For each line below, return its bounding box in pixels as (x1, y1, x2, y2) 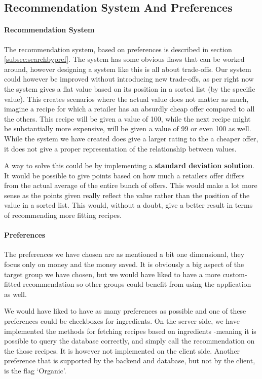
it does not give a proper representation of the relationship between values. (4, 143, 237, 154)
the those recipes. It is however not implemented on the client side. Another (4, 345, 240, 356)
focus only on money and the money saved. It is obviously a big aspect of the (4, 259, 244, 270)
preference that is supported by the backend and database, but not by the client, (4, 355, 255, 366)
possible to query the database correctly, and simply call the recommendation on (4, 335, 255, 346)
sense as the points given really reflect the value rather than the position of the (4, 189, 250, 200)
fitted (4, 279, 21, 289)
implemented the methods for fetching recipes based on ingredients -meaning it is (4, 325, 256, 336)
